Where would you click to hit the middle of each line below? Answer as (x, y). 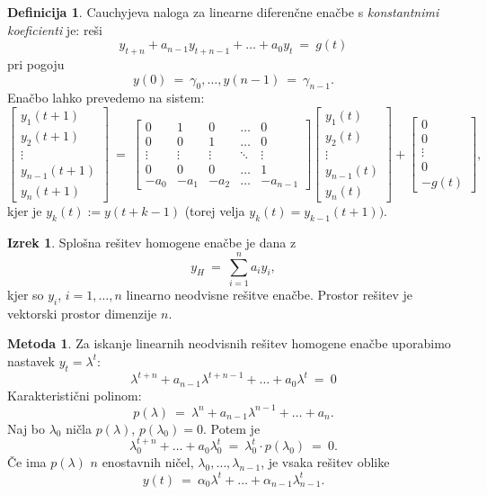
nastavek (31, 360)
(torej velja (215, 211)
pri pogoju (36, 63)
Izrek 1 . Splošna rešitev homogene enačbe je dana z (152, 243)
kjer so (26, 294)
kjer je (25, 211)
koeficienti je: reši (55, 29)
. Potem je (231, 428)
